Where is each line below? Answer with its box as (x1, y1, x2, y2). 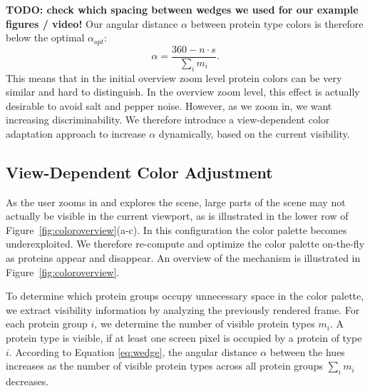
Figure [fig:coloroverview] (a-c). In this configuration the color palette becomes (6, 222, 347, 237)
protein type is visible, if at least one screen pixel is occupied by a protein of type (6, 330, 362, 345)
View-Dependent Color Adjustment (6, 161, 273, 183)
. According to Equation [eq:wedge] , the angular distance (9, 344, 257, 359)
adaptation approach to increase (6, 126, 146, 141)
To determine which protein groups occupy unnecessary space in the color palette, (6, 288, 364, 303)
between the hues (269, 344, 345, 359)
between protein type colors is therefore (190, 16, 364, 31)
